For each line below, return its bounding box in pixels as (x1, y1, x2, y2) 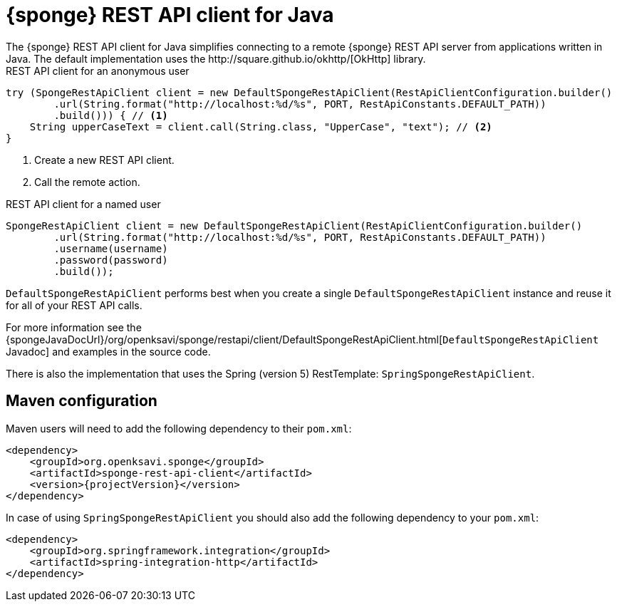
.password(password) (53, 254, 168, 266)
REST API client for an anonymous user (6, 64, 190, 77)
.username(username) (53, 242, 168, 254)
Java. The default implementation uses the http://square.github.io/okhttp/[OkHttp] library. (6, 52, 426, 65)
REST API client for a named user (6, 197, 161, 210)
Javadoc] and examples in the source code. (6, 345, 211, 358)
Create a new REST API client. (34, 153, 175, 166)
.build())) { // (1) (53, 109, 168, 121)
